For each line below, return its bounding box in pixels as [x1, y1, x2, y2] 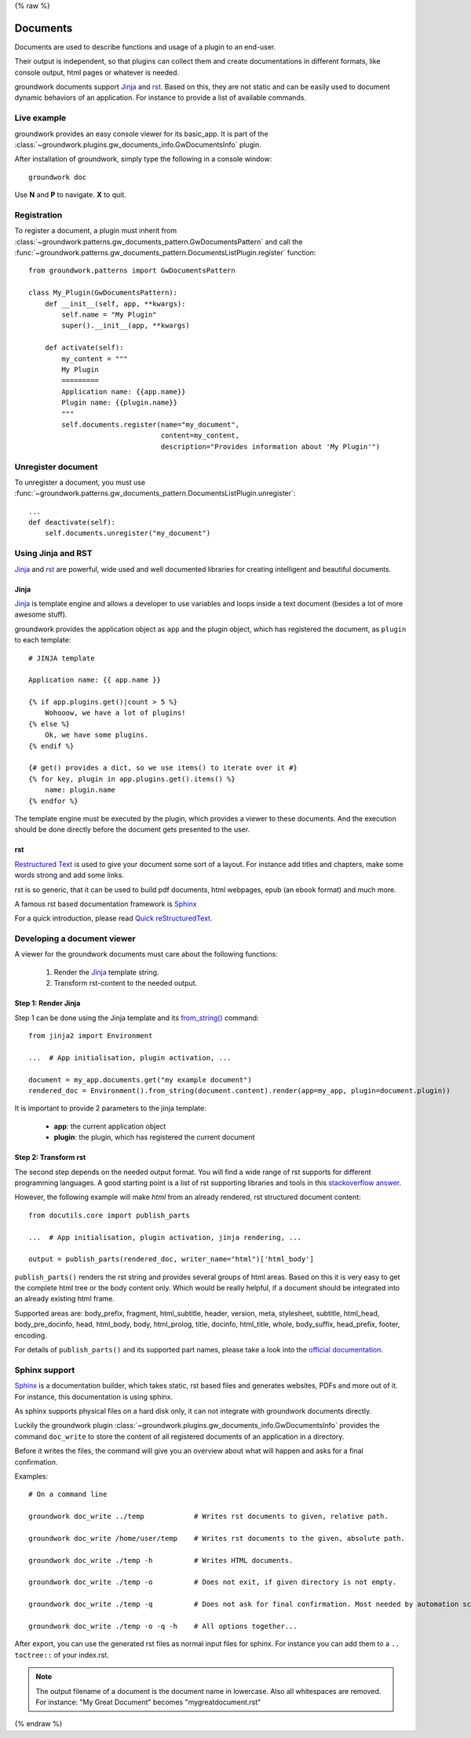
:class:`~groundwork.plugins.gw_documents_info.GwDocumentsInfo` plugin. [14, 140, 262, 149]
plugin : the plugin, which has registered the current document [53, 1132, 255, 1142]
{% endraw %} [14, 1719, 63, 1729]
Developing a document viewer [14, 933, 137, 944]
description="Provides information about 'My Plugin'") [160, 442, 381, 451]
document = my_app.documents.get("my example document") [28, 1075, 253, 1084]
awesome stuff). [14, 609, 68, 620]
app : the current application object [53, 1121, 166, 1131]
